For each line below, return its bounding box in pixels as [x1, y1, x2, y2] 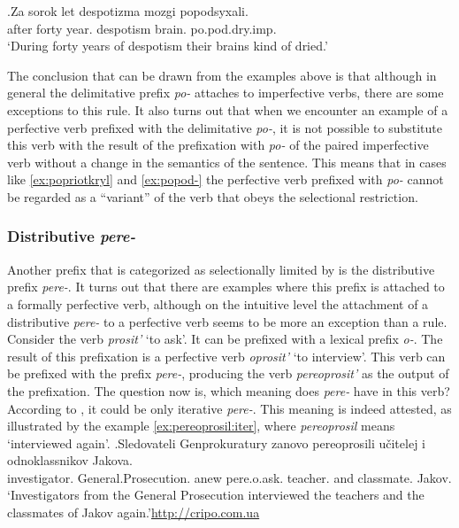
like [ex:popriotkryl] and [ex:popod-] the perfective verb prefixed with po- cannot [7, 170, 444, 189]
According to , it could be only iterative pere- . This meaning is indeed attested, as [7, 399, 452, 417]
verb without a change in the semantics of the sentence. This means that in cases [7, 152, 447, 171]
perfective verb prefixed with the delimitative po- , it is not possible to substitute [7, 118, 443, 136]
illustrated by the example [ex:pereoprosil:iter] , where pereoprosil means [7, 416, 395, 435]
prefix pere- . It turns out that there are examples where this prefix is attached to [7, 277, 445, 296]
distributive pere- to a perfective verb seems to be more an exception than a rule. [7, 312, 448, 330]
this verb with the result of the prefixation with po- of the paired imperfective [7, 136, 429, 154]
